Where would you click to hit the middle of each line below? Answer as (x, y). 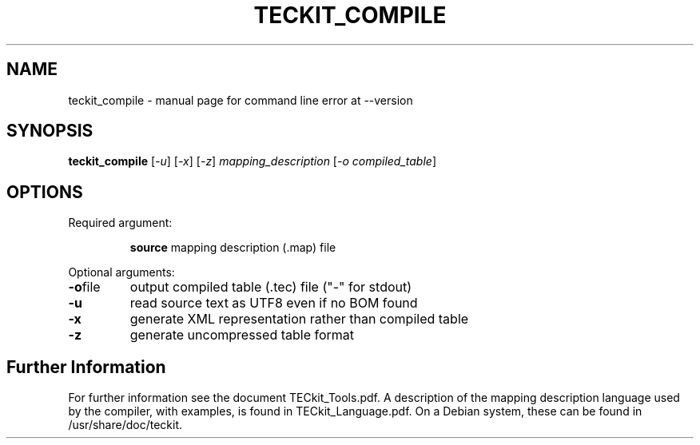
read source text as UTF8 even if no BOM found (274, 303)
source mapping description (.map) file (233, 248)
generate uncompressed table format (242, 335)
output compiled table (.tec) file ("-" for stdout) (271, 287)
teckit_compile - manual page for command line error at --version (241, 100)
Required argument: (120, 223)
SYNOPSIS (50, 131)
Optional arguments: (121, 272)
